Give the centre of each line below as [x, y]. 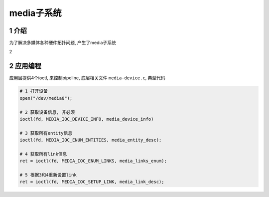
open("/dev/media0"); [46, 98]
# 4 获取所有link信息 [43, 154]
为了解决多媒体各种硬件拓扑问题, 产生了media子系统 [63, 43]
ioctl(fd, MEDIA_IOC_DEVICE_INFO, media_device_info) [87, 119]
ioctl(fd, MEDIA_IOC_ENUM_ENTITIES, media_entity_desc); [91, 140]
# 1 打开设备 [34, 91]
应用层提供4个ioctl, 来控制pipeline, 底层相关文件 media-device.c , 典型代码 [87, 78]
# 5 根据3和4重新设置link [48, 175]
